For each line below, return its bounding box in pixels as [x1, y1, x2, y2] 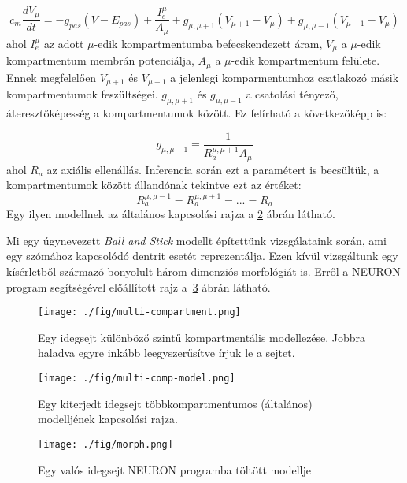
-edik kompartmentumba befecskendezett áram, [94, 35, 323, 51]
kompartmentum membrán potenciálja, [6, 52, 194, 69]
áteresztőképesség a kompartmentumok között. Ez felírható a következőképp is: [6, 105, 387, 121]
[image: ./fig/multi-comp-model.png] [38, 373, 235, 385]
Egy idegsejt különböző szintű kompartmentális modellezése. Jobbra [38, 329, 366, 345]
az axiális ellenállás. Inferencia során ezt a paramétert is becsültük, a [46, 161, 379, 177]
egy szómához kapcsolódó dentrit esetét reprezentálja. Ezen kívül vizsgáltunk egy [6, 247, 398, 264]
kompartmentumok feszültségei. [6, 86, 158, 102]
